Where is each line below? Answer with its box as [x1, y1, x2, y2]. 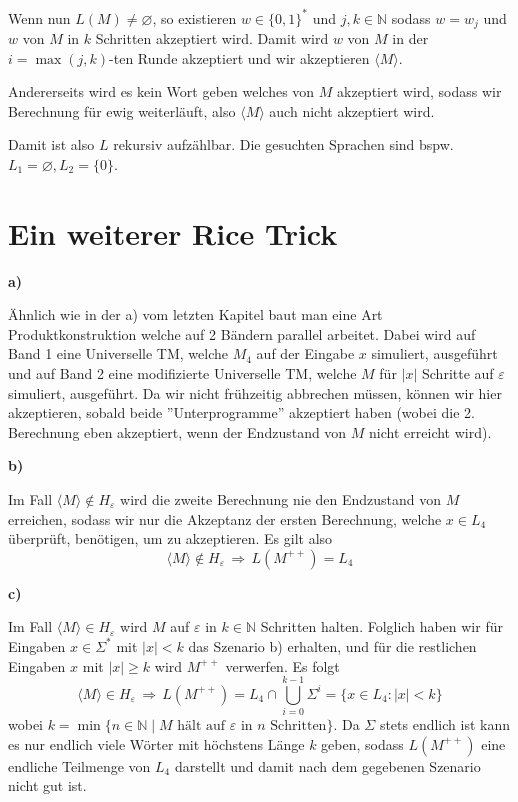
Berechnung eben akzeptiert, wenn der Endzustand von [8, 421, 347, 442]
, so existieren [152, 7, 237, 28]
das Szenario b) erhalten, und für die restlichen [188, 635, 477, 656]
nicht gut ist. [8, 775, 87, 796]
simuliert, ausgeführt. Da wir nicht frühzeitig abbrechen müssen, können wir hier [8, 382, 502, 403]
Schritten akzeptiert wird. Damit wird [95, 27, 329, 48]
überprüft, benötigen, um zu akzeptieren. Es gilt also [8, 528, 333, 549]
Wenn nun [8, 7, 71, 28]
